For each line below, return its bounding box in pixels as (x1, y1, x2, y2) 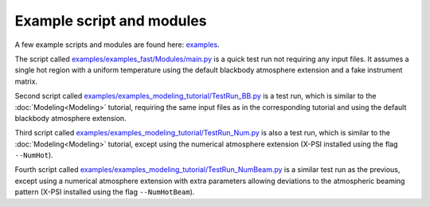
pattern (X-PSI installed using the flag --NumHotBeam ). (14, 187, 195, 197)
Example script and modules (14, 12, 207, 29)
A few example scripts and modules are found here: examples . (14, 40, 220, 49)
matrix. (14, 76, 38, 86)
